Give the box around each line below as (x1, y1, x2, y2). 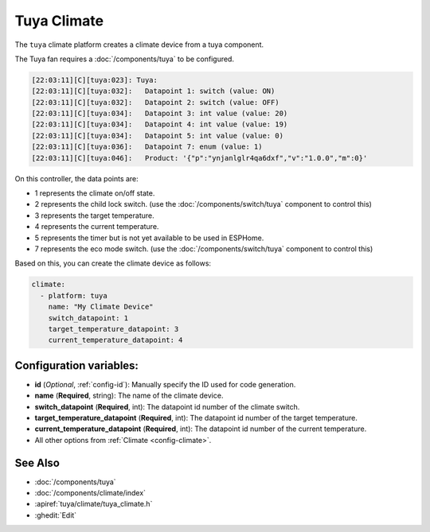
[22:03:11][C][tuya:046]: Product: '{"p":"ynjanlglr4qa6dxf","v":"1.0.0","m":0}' (31, 153, 368, 162)
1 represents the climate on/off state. (34, 188, 155, 198)
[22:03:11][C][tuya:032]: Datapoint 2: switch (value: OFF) (31, 98, 279, 107)
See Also (14, 456, 60, 469)
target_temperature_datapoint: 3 (48, 324, 179, 333)
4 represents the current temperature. (34, 222, 159, 231)
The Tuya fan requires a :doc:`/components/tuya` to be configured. (14, 54, 235, 64)
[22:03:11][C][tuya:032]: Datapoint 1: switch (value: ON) (31, 87, 276, 95)
